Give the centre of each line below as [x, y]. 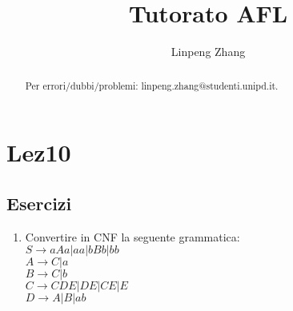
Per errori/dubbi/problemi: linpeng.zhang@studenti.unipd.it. [152, 85]
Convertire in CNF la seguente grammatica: [132, 236]
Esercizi [39, 203]
